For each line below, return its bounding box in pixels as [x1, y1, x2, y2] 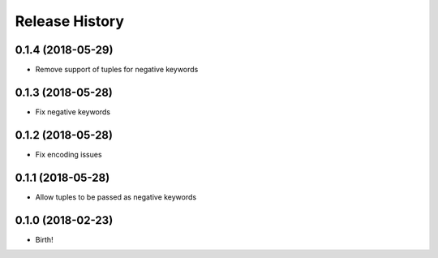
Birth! [35, 234, 54, 244]
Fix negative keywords [35, 106, 111, 117]
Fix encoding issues [35, 149, 102, 159]
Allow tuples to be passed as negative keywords [35, 191, 197, 202]
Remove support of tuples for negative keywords [35, 65, 199, 75]
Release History [15, 12, 125, 30]
